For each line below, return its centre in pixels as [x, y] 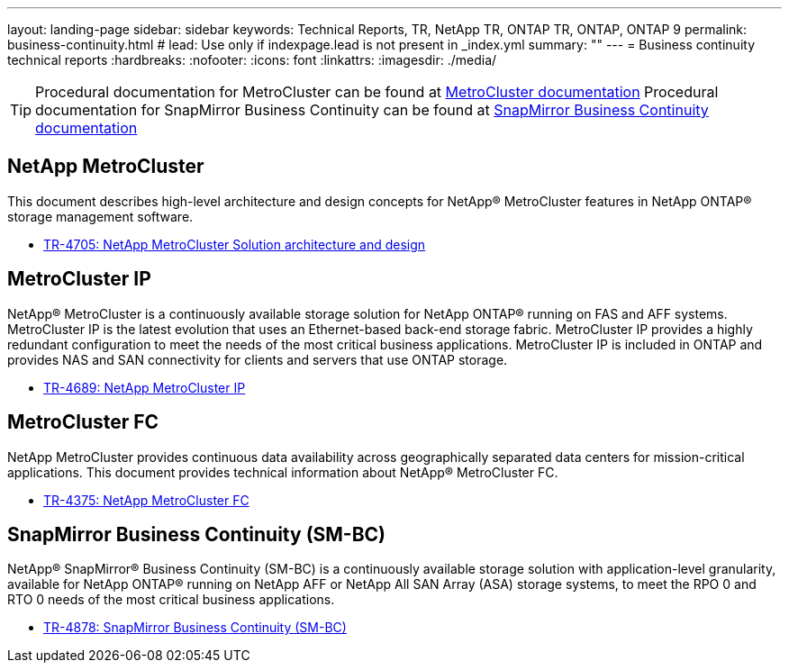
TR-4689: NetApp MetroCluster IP [145, 387]
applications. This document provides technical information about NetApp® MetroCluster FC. [283, 472]
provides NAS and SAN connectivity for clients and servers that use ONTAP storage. [258, 359]
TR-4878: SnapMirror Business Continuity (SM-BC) [195, 628]
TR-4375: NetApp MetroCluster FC [146, 500]
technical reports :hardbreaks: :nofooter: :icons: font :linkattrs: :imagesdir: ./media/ [252, 60]
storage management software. [100, 216]
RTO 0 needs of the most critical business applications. [171, 600]
